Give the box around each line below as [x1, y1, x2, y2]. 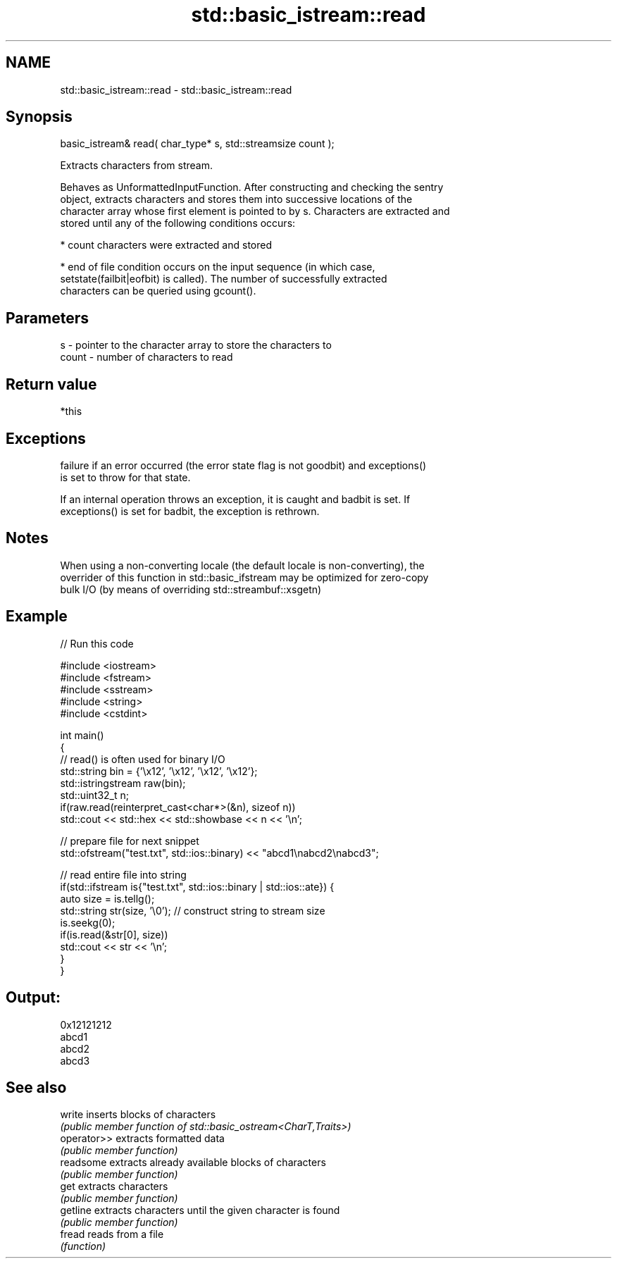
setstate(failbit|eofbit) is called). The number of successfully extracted [60, 273, 387, 285]
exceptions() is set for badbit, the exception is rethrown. [60, 504, 320, 517]
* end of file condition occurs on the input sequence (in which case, [60, 261, 375, 273]
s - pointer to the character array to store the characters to [60, 339, 332, 352]
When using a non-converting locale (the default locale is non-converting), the [60, 559, 425, 571]
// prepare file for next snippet [60, 834, 199, 847]
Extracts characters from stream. [60, 159, 213, 172]
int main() [60, 729, 104, 741]
